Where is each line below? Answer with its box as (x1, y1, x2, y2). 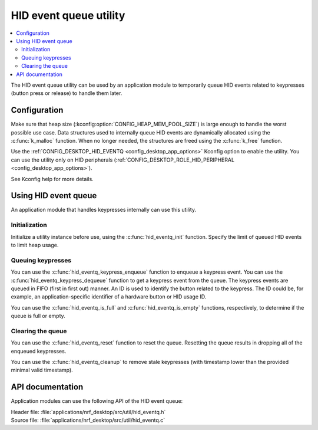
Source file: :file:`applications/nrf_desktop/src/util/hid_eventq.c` (11, 416, 165, 424)
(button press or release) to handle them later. (11, 90, 122, 97)
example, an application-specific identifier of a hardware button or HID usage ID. (11, 293, 207, 300)
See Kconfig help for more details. (11, 175, 94, 182)
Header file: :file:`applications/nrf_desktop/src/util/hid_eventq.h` (11, 408, 166, 415)
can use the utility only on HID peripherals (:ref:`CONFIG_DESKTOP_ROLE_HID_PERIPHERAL (11, 156, 235, 163)
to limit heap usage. (11, 241, 59, 248)
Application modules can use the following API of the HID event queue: (11, 398, 183, 405)
